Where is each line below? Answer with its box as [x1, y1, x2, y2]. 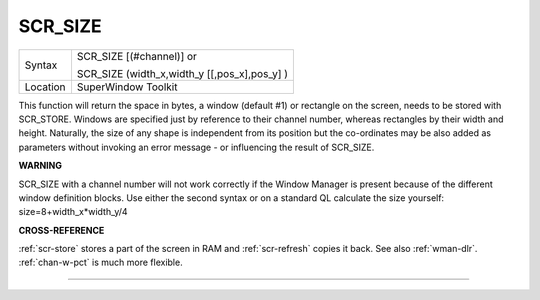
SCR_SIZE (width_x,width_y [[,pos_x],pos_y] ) [76, 66, 289, 80]
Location [24, 80, 66, 94]
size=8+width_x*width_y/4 [18, 206, 129, 218]
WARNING [18, 160, 62, 172]
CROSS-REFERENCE [18, 224, 105, 236]
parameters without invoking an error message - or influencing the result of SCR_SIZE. [18, 141, 375, 153]
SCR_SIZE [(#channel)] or [76, 49, 197, 63]
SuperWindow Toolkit [76, 80, 178, 94]
